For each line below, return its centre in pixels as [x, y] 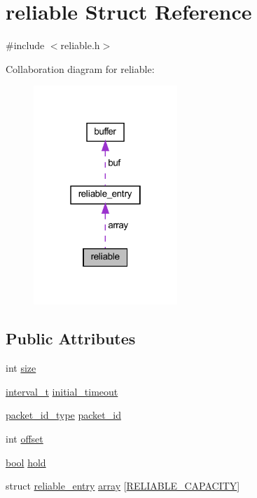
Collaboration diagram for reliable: [80, 68]
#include [25, 45]
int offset [25, 439]
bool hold [26, 462]
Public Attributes [71, 338]
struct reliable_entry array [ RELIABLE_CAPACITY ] [123, 486]
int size [21, 368]
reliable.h [80, 45]
